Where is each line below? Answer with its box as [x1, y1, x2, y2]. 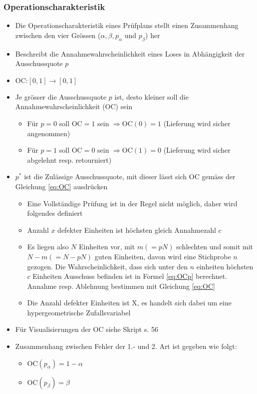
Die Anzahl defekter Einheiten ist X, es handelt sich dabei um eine [27, 297, 232, 308]
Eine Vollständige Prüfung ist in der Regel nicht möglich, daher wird [27, 198, 238, 208]
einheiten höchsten [196, 261, 254, 271]
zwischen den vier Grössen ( [15, 30, 101, 40]
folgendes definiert [27, 208, 83, 218]
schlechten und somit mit [176, 241, 254, 252]
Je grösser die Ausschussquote [15, 91, 107, 102]
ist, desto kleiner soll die [114, 91, 189, 102]
